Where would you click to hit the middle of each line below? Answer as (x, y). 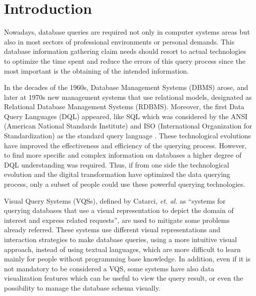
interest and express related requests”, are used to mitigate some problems (117, 220)
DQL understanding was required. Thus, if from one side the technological (117, 164)
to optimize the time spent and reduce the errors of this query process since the (125, 61)
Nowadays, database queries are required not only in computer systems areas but (127, 32)
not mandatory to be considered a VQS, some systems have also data (109, 268)
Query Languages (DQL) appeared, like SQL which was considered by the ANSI (126, 116)
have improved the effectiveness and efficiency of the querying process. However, (125, 145)
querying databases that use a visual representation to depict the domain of (119, 210)
